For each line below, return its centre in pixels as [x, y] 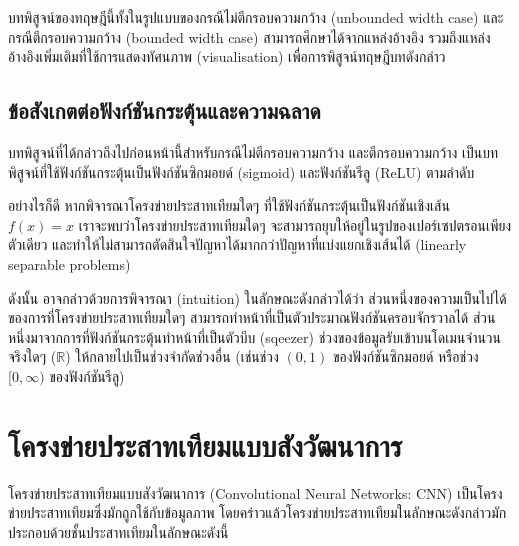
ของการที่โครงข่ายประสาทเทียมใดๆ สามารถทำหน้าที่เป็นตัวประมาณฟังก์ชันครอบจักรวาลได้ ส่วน [252, 317]
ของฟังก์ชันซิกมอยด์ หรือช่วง [405, 356]
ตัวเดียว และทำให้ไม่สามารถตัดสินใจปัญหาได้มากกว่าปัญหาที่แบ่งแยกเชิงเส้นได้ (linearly [237, 244]
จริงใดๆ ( [32, 356]
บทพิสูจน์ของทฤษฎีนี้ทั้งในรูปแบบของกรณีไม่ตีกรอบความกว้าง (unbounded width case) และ [256, 17]
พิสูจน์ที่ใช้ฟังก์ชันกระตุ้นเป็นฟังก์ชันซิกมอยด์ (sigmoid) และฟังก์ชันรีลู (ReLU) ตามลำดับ [241, 171]
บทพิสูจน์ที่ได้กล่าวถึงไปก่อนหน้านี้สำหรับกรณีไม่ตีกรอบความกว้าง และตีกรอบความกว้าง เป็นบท [253, 151]
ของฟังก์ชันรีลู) [87, 375]
